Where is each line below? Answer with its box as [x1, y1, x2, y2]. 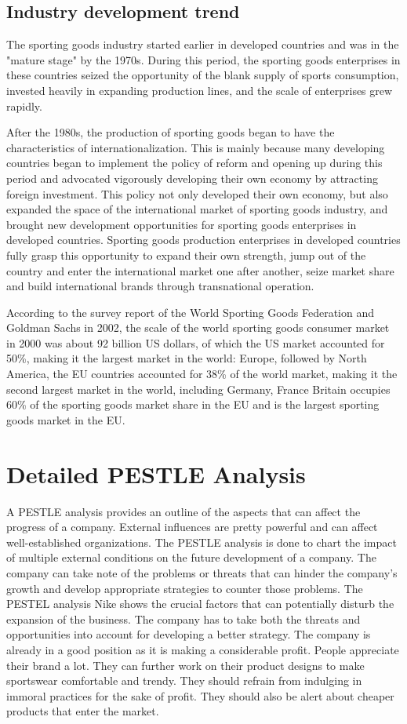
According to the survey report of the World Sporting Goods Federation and [6, 304, 375, 320]
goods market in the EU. [6, 411, 125, 427]
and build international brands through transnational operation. [6, 278, 314, 294]
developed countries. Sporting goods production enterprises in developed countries [6, 231, 401, 248]
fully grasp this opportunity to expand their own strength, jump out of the [6, 246, 366, 263]
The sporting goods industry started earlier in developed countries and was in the [6, 36, 399, 53]
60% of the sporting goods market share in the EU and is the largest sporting [6, 396, 380, 413]
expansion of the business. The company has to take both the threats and [6, 610, 361, 627]
